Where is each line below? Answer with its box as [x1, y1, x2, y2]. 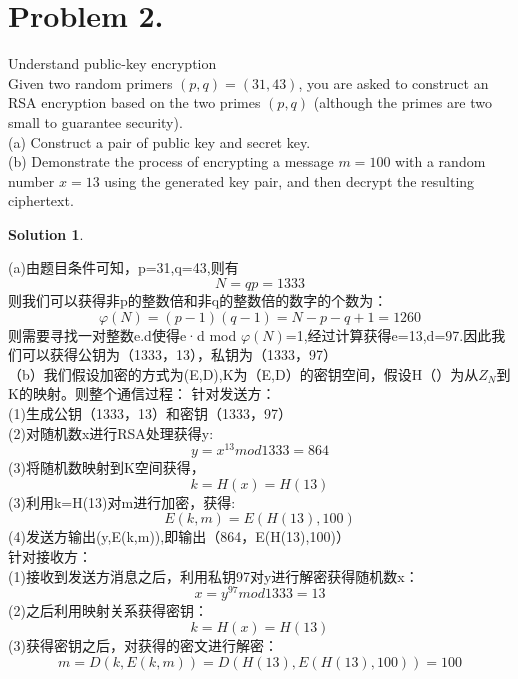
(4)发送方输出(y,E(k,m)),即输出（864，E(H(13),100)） [8, 526, 350, 547]
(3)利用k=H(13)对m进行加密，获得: [8, 491, 236, 512]
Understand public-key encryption [8, 53, 217, 74]
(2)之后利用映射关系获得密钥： [8, 600, 208, 621]
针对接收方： [8, 546, 92, 567]
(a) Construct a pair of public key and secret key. [8, 131, 311, 152]
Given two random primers [8, 72, 173, 93]
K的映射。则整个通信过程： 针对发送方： [8, 383, 276, 404]
